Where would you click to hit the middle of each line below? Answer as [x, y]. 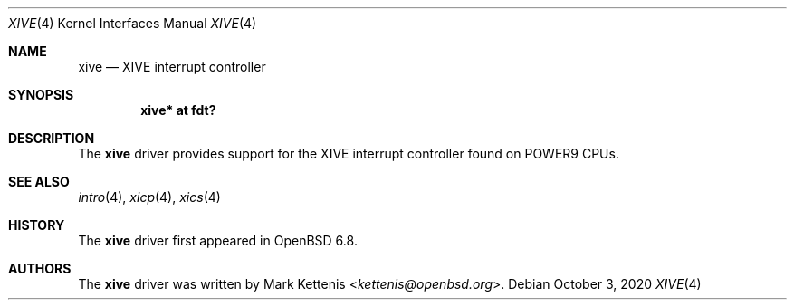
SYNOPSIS [41, 95]
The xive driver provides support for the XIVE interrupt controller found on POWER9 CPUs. [349, 153]
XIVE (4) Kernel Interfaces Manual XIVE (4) [133, 23]
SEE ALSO [39, 182]
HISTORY [37, 225]
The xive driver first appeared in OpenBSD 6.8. [218, 240]
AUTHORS [40, 269]
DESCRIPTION [52, 138]
